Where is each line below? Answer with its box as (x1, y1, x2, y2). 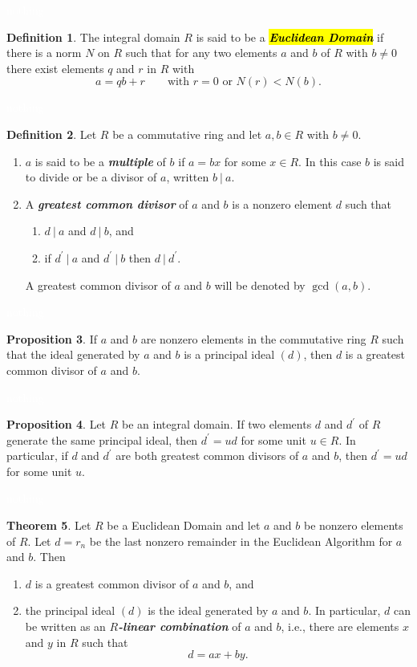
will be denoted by (214, 276, 306, 293)
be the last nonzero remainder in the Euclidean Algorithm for (89, 532, 393, 549)
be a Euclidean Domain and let (107, 517, 261, 534)
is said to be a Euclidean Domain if (196, 28, 384, 45)
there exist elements (6, 59, 104, 76)
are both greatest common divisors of (115, 447, 299, 464)
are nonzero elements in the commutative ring (140, 330, 366, 347)
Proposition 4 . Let (6, 416, 107, 433)
